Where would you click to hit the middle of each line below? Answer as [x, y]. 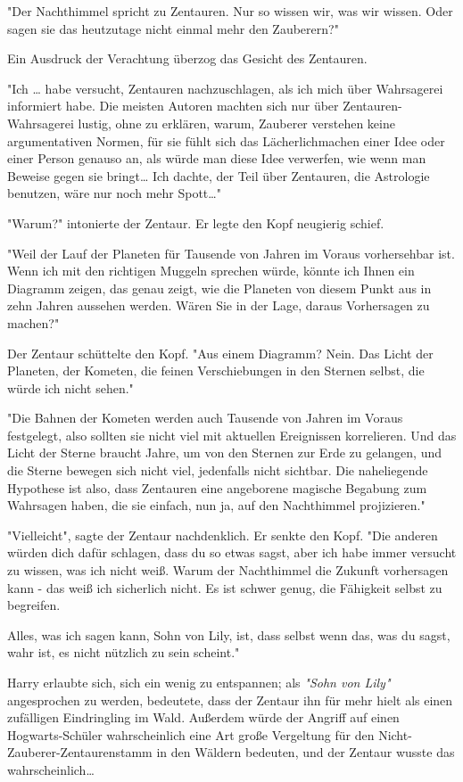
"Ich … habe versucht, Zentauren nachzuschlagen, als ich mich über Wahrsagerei [225, 88]
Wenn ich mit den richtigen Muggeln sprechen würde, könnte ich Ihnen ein [211, 271]
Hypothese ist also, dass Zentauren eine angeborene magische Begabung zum [217, 487]
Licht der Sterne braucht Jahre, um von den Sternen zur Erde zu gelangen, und [225, 453]
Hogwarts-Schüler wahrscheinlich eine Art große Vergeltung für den [191, 734]
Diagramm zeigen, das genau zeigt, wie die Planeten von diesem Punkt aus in [219, 288]
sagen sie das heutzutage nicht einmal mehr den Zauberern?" [173, 28]
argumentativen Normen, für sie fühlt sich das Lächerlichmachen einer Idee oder [226, 140]
